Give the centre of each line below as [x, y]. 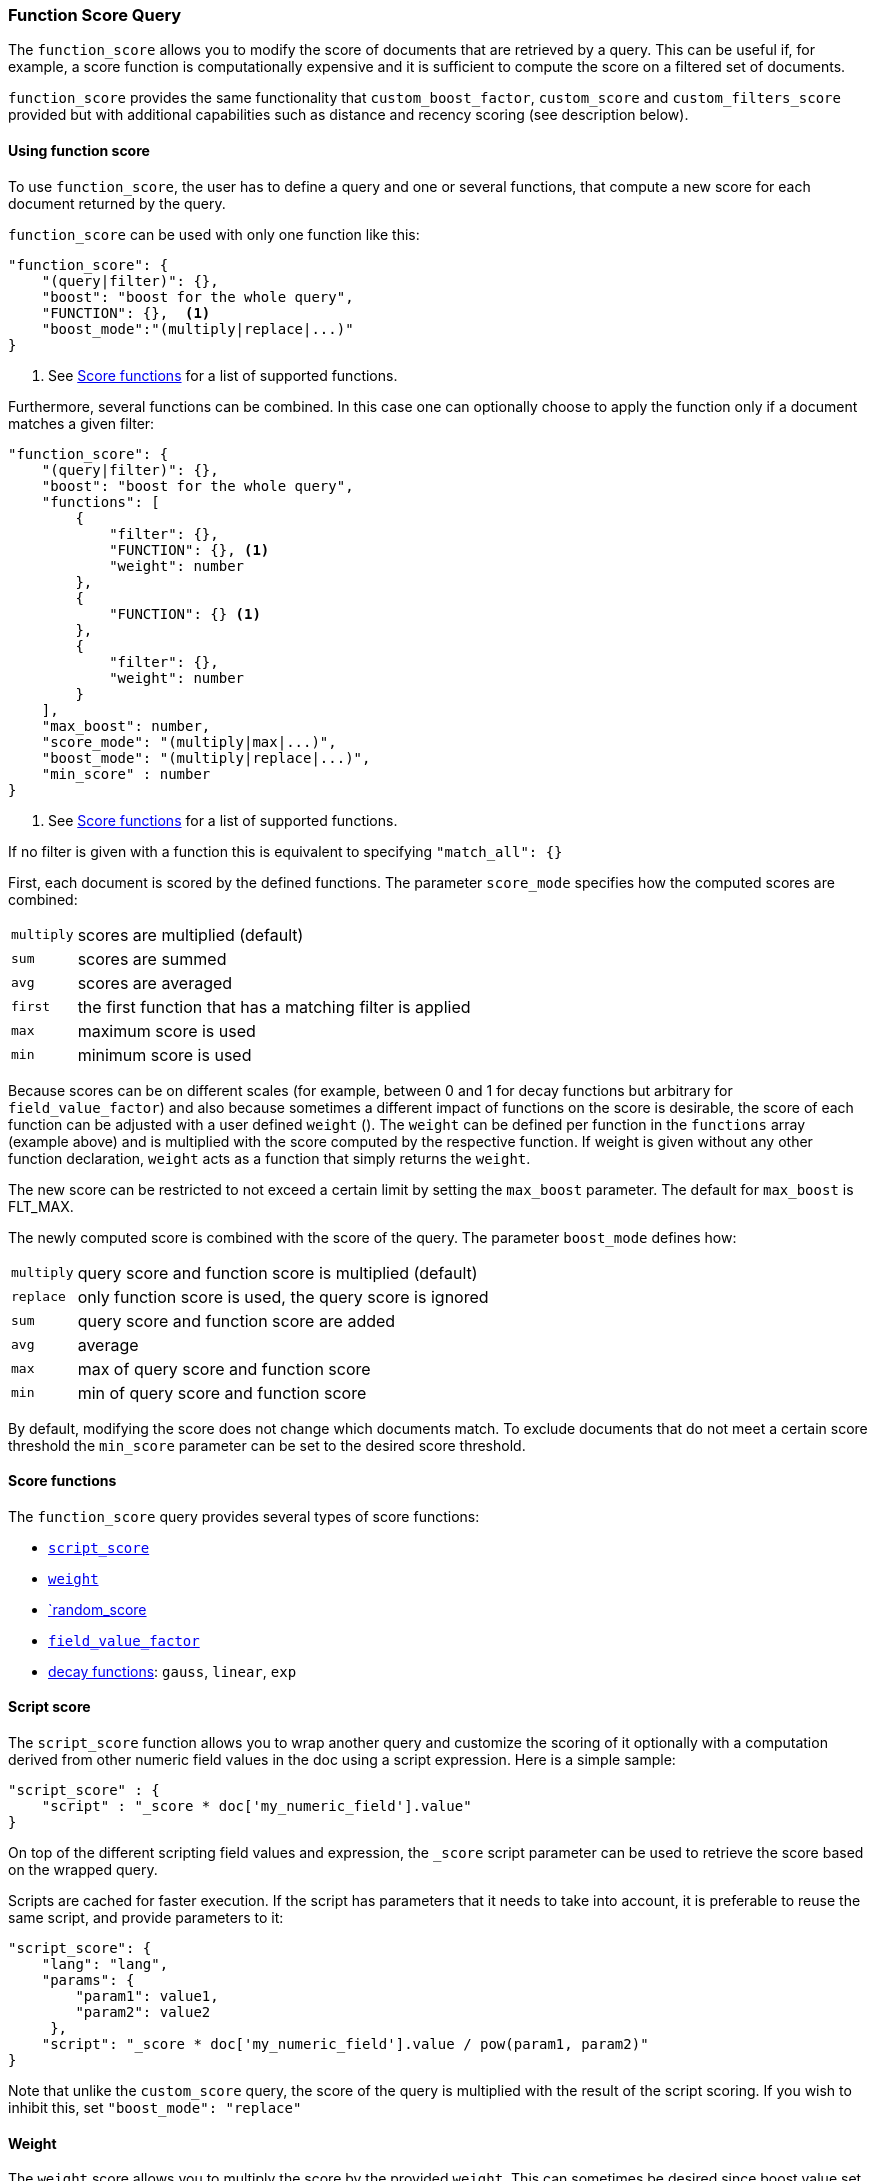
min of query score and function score [222, 1392]
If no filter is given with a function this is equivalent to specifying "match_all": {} [285, 851]
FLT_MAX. [41, 1206]
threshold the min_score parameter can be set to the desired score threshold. [267, 1445]
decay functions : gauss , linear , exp [172, 1671]
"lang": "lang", [105, 1964]
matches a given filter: [81, 423]
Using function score [79, 150]
